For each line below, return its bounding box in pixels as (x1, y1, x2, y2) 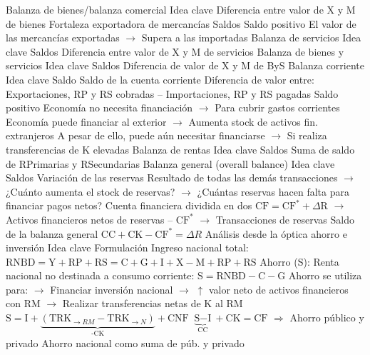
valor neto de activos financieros (208, 281, 349, 296)
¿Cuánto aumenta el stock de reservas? (6, 184, 175, 199)
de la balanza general (6, 226, 98, 241)
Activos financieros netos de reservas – (6, 211, 173, 226)
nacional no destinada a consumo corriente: (6, 268, 195, 283)
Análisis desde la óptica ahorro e (205, 226, 347, 241)
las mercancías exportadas (6, 30, 120, 45)
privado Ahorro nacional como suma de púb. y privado (6, 335, 245, 350)
